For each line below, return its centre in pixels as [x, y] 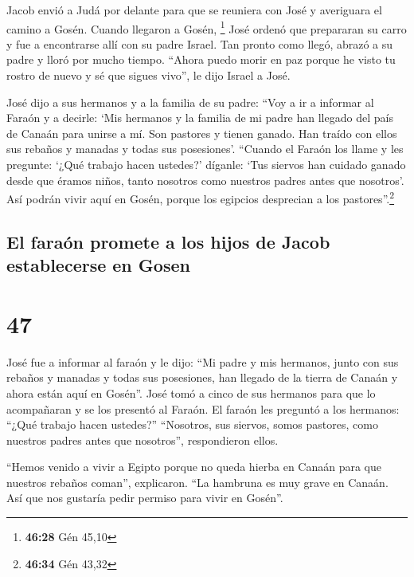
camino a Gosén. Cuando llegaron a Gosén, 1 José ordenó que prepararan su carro [207, 27]
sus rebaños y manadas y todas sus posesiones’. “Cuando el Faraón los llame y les [205, 149]
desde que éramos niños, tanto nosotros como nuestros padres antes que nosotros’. [205, 180]
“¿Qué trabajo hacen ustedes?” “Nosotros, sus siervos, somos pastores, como [192, 424]
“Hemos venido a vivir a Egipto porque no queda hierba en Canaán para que [194, 467]
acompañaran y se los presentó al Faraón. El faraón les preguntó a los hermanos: [203, 408]
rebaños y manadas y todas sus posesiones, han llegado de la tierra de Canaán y [202, 377]
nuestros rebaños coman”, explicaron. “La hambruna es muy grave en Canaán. [197, 482]
